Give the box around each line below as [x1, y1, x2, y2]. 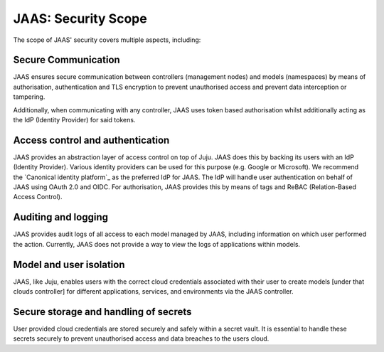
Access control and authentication [13, 134, 170, 146]
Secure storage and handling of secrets [13, 306, 192, 318]
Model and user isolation [13, 258, 125, 270]
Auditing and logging [13, 211, 108, 223]
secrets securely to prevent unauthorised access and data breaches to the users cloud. [13, 334, 270, 343]
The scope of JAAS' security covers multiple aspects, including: [13, 36, 201, 44]
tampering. [13, 92, 46, 101]
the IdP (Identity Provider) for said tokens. [13, 116, 136, 124]
